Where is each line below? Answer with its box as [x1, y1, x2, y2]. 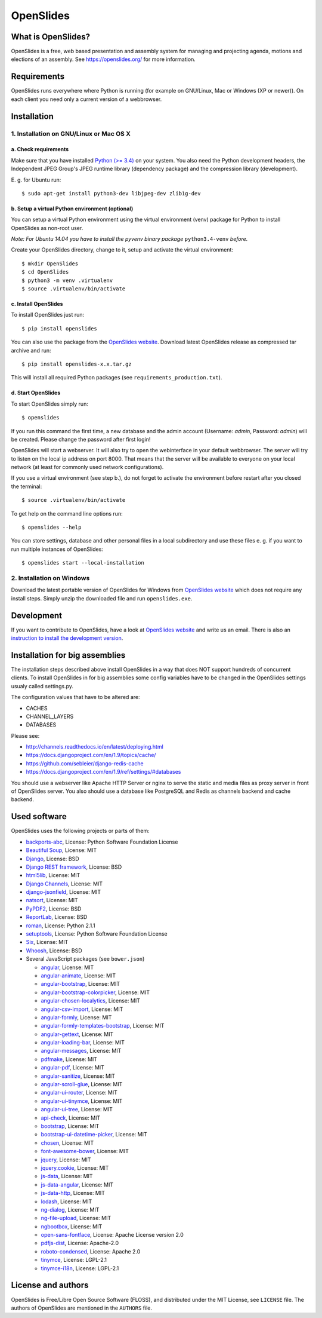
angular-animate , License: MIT [41, 971, 116, 979]
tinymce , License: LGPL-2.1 [41, 1256, 107, 1264]
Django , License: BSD [26, 855, 80, 862]
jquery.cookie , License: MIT [41, 1164, 109, 1171]
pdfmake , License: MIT [41, 1055, 98, 1063]
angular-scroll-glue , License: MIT [41, 1081, 123, 1088]
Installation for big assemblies [11, 650, 126, 660]
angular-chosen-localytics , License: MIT [41, 997, 140, 1004]
